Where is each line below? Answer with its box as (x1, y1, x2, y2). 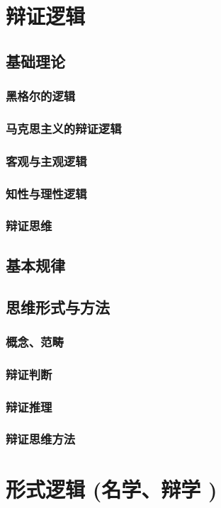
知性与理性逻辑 (6, 184, 87, 202)
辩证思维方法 (6, 430, 76, 448)
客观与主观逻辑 (6, 152, 87, 169)
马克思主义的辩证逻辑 (6, 119, 122, 137)
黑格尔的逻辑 (6, 87, 76, 105)
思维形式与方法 (6, 295, 110, 317)
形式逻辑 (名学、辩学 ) (6, 474, 217, 503)
